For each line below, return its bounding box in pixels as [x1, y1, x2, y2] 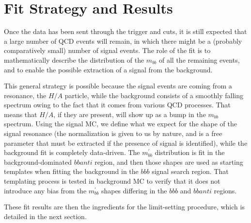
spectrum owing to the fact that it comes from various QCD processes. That [4, 100, 231, 110]
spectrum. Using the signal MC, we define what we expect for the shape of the [4, 119, 237, 129]
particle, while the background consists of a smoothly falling [64, 90, 243, 100]
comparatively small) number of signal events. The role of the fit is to [4, 45, 211, 55]
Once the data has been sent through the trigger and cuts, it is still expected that [4, 26, 247, 36]
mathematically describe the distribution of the [4, 54, 144, 65]
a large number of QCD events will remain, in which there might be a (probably [4, 35, 242, 46]
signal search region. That [152, 166, 229, 176]
